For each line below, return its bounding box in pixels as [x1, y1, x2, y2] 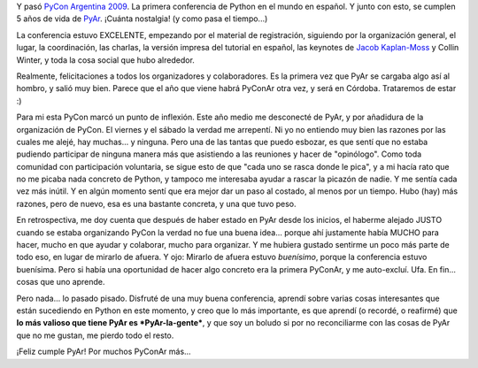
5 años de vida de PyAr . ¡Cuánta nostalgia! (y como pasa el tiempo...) [16, 13, 268, 24]
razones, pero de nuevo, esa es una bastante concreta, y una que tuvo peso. [16, 198, 297, 209]
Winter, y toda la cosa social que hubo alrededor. [16, 54, 195, 65]
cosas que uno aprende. [16, 277, 105, 287]
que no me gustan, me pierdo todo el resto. [16, 330, 174, 341]
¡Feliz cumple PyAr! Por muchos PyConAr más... [16, 346, 191, 357]
